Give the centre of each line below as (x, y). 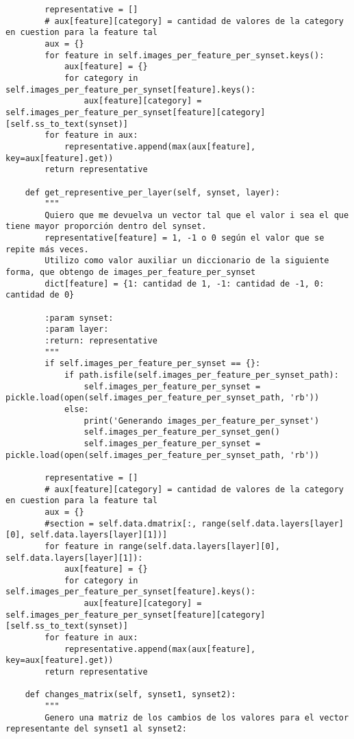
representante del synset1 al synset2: (96, 729)
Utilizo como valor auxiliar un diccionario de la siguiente (187, 261)
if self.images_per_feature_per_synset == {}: (153, 364)
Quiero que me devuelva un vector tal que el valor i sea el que (197, 215)
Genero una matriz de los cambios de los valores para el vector (197, 717)
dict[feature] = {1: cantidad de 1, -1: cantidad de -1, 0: (185, 283)
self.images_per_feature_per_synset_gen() (182, 432)
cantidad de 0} (40, 295)
